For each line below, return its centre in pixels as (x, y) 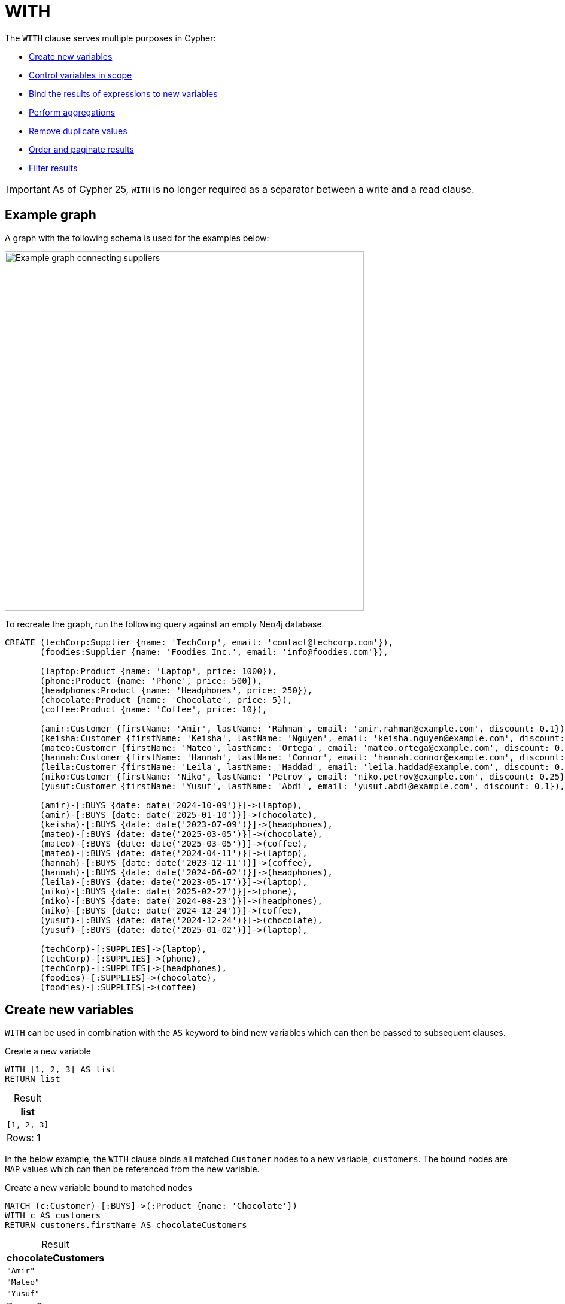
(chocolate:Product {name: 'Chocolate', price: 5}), (166, 700)
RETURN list (33, 1079)
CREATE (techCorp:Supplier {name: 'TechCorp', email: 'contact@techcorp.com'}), (199, 642)
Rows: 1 (24, 1138)
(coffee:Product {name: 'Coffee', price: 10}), (154, 709)
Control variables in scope (81, 75)
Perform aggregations (72, 112)
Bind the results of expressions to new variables (123, 93)
